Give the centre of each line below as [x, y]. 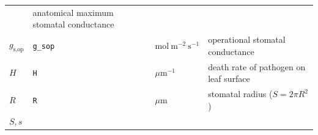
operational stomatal [247, 39]
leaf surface [229, 78]
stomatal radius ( [240, 94]
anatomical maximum [73, 12]
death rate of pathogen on [257, 66]
